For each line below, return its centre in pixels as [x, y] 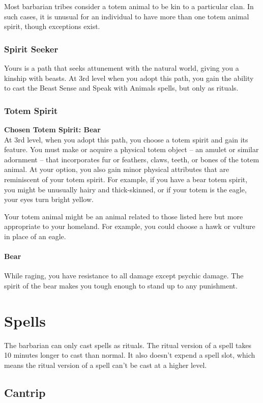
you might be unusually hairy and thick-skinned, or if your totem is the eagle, [125, 189]
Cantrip [25, 392]
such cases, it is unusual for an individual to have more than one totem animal [127, 16]
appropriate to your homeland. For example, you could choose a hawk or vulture [130, 226]
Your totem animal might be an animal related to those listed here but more [124, 216]
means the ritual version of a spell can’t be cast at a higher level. [106, 365]
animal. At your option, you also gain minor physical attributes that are [117, 169]
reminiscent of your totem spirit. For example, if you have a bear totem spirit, [126, 179]
